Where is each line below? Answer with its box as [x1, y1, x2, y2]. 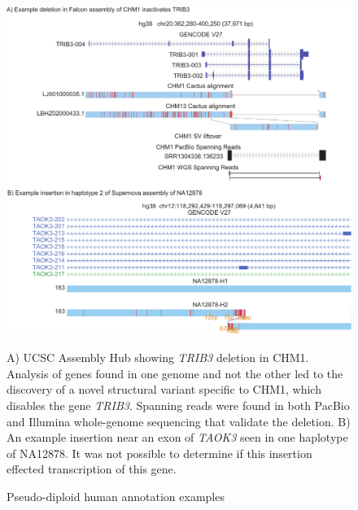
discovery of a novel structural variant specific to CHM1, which [7, 381, 321, 398]
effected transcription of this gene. [7, 460, 177, 477]
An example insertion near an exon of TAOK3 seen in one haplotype [7, 429, 348, 446]
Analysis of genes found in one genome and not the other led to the [7, 364, 343, 381]
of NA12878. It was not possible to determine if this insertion [7, 444, 312, 461]
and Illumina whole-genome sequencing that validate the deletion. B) [7, 412, 351, 429]
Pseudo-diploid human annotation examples [7, 488, 225, 505]
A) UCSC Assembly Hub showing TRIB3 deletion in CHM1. [7, 349, 309, 366]
